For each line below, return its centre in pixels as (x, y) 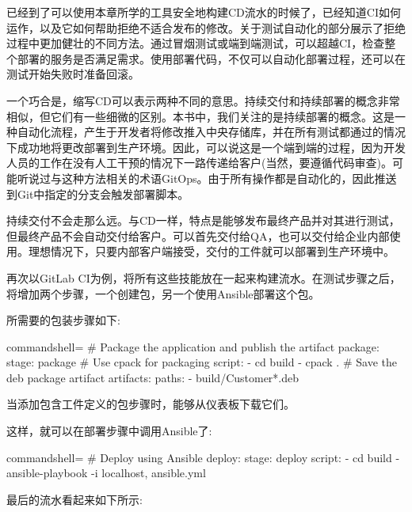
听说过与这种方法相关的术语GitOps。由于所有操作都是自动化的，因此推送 (207, 178)
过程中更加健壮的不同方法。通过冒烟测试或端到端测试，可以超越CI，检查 (196, 43)
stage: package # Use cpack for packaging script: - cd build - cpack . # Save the (202, 362)
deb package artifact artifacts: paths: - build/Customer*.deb (153, 377)
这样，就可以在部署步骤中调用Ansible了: (109, 431)
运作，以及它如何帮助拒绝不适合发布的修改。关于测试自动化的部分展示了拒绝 (206, 27)
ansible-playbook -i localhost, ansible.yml (106, 473)
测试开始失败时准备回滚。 (73, 74)
